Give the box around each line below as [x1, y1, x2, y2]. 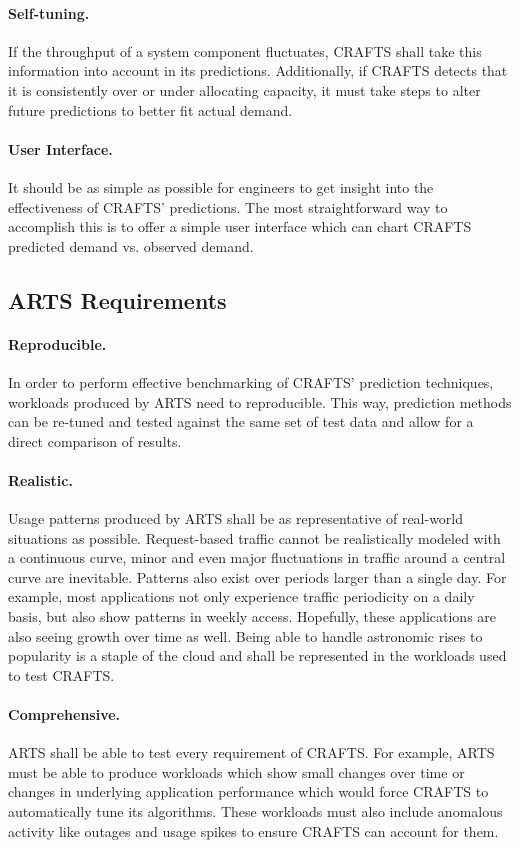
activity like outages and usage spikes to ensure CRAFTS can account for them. [8, 820, 499, 841]
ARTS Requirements [8, 284, 227, 315]
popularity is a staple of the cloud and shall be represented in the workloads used [8, 645, 507, 666]
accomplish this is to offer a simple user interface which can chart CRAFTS [8, 216, 472, 237]
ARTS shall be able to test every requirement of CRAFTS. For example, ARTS [8, 742, 495, 763]
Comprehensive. [8, 704, 121, 725]
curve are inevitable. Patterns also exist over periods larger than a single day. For [8, 566, 507, 587]
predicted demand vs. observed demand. [8, 235, 254, 256]
